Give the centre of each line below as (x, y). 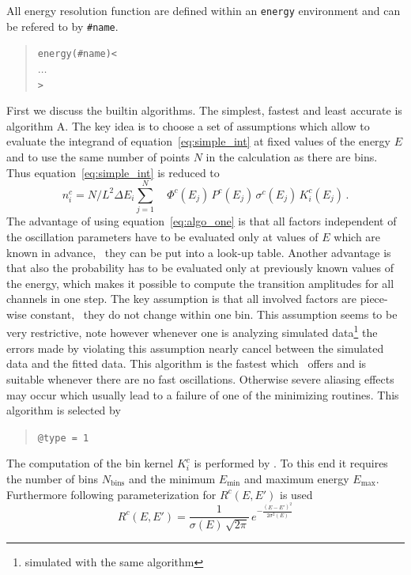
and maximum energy (296, 478)
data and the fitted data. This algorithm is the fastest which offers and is (187, 363)
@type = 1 (63, 438)
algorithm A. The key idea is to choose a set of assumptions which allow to (188, 125)
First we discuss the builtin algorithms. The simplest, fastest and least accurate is (204, 110)
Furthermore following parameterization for (111, 494)
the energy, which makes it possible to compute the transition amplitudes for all (200, 283)
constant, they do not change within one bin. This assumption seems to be (214, 314)
